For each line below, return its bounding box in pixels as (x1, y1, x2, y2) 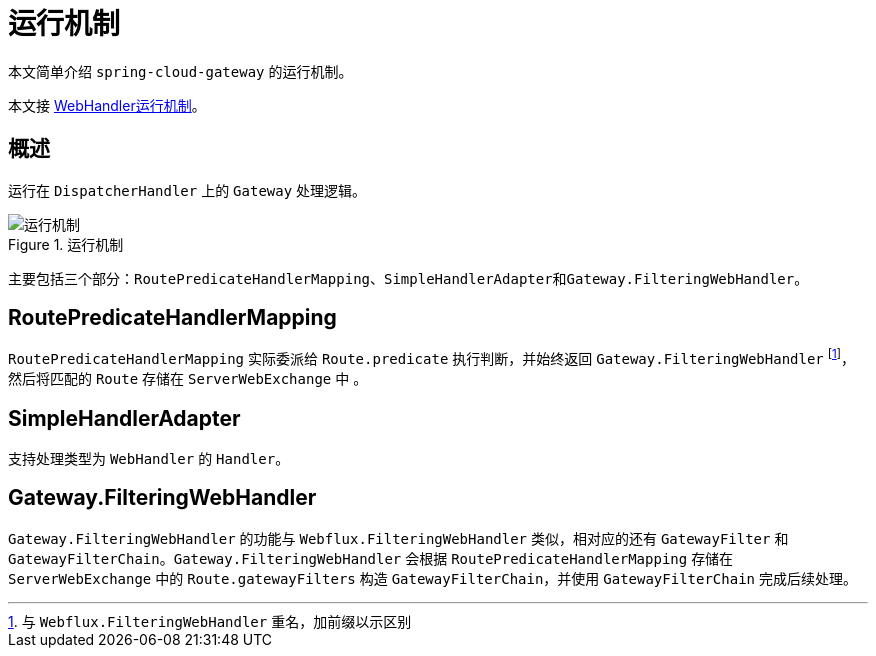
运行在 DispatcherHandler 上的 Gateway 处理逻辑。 (8, 181, 367, 199)
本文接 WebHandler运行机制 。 (8, 96, 206, 114)
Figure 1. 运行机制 (8, 235, 124, 253)
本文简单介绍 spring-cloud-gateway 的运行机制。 (8, 62, 353, 80)
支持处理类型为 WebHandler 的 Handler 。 (8, 449, 290, 467)
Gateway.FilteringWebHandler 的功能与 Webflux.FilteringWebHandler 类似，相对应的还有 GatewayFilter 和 (8, 529, 789, 547)
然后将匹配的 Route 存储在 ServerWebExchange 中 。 (8, 370, 368, 388)
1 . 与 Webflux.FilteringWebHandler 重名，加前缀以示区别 (8, 612, 412, 630)
